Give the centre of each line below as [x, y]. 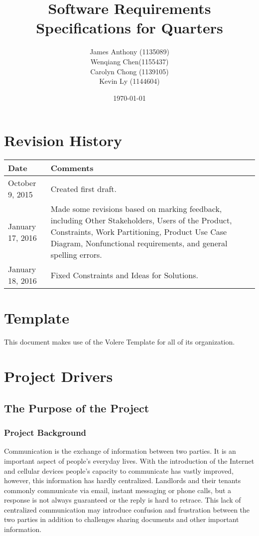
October [22, 183]
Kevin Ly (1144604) [129, 81]
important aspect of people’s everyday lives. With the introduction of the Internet [129, 460]
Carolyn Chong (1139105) [129, 71]
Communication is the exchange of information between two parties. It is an [120, 451]
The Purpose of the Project [77, 408]
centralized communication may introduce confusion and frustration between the [127, 509]
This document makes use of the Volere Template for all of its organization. [120, 342]
